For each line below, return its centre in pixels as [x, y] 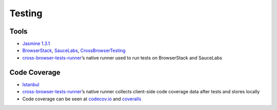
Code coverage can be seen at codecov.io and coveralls [82, 99]
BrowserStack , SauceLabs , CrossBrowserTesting [74, 50]
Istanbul [31, 85]
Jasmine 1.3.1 [36, 44]
